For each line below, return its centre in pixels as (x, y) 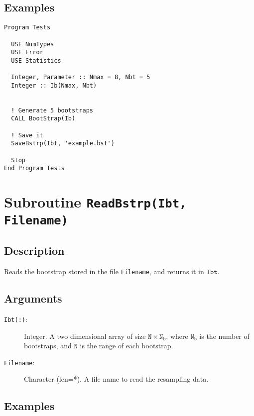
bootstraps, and (48, 346)
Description (34, 251)
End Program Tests (34, 168)
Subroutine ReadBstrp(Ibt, (95, 202)
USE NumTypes (33, 44)
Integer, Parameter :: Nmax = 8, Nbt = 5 (81, 77)
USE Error (27, 52)
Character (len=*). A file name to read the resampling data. (116, 379)
